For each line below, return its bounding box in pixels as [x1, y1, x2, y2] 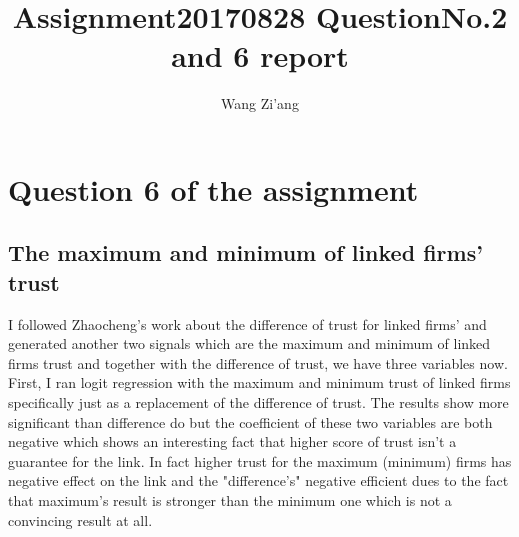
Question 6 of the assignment [8, 168, 419, 209]
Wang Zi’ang [221, 93, 299, 114]
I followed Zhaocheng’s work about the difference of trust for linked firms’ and [8, 313, 487, 334]
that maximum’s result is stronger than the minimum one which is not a [8, 490, 452, 511]
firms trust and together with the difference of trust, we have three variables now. [8, 352, 508, 373]
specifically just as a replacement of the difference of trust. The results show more [8, 392, 509, 413]
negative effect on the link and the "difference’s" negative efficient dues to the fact [8, 470, 509, 491]
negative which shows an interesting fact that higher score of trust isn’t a [8, 431, 457, 452]
